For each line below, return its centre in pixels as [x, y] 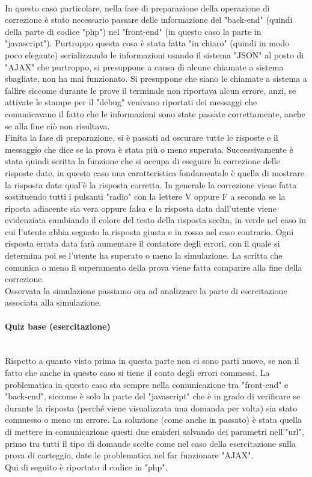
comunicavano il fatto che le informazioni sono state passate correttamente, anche [155, 113]
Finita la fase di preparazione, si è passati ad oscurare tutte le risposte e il [142, 137]
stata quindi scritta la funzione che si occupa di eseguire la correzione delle [142, 161]
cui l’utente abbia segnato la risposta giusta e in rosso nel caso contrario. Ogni [149, 231]
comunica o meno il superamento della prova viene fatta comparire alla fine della [154, 267]
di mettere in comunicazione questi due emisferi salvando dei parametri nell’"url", [154, 431]
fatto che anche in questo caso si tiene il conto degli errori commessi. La [137, 373]
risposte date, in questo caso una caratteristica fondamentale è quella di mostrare [155, 172]
